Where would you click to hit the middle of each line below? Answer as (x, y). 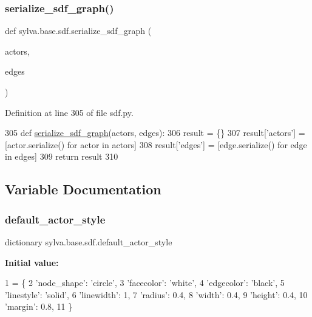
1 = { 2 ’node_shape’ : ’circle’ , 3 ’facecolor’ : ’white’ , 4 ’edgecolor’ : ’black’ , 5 (145, 283)
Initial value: (32, 262)
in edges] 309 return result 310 (62, 156)
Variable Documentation (83, 189)
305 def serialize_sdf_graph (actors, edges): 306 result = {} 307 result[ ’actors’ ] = (155, 133)
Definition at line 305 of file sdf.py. (69, 112)
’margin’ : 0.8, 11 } (39, 306)
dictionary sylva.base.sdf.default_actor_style (89, 241)
